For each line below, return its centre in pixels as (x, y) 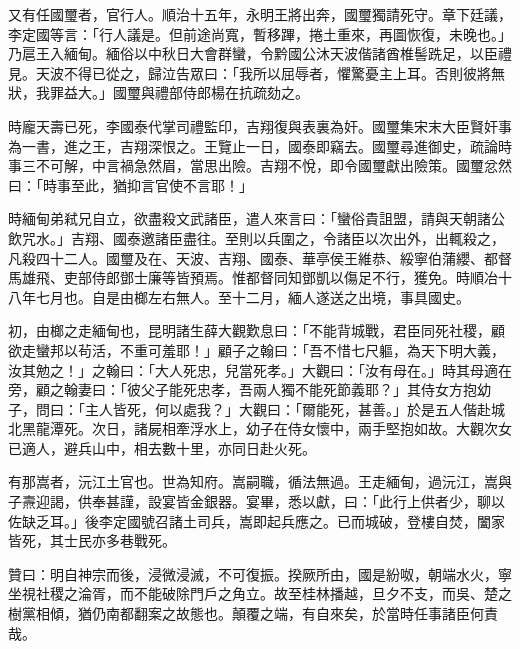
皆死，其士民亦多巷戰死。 (92, 540)
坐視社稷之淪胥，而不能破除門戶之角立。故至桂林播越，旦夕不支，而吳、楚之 (260, 593)
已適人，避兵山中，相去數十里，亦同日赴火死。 (162, 447)
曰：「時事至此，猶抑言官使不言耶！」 (130, 184)
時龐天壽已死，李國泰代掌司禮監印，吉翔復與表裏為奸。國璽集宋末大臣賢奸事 (260, 125)
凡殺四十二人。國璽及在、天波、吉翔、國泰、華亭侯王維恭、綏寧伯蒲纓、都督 (260, 257)
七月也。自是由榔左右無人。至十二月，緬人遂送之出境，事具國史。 (252, 296)
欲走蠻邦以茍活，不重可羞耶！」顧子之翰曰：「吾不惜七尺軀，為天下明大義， (256, 349)
